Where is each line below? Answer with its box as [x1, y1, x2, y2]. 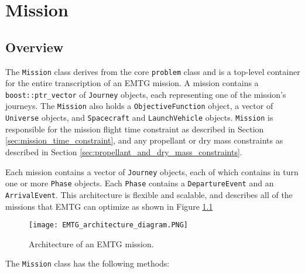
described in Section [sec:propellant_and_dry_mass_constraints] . [5, 145, 242, 158]
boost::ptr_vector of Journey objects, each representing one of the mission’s [5, 88, 286, 100]
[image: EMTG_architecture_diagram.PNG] [29, 221, 189, 230]
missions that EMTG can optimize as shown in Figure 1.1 [5, 200, 213, 212]
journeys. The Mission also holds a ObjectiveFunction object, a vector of [5, 100, 273, 112]
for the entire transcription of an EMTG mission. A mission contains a [5, 77, 259, 89]
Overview [5, 37, 64, 56]
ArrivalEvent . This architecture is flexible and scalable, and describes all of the [5, 188, 293, 200]
